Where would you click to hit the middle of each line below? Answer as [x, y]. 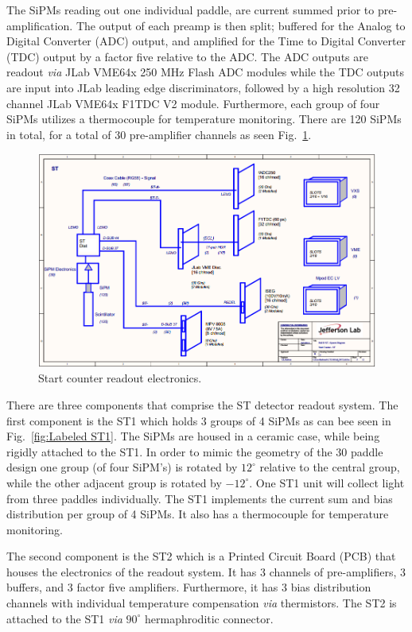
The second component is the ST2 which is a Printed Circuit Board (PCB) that [201, 556]
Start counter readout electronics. [120, 378]
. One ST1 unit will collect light [327, 482]
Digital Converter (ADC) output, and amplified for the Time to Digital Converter [206, 41]
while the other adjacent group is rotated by [114, 482]
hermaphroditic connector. [209, 618]
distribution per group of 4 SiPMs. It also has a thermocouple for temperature [198, 514]
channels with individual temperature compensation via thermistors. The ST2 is [202, 603]
